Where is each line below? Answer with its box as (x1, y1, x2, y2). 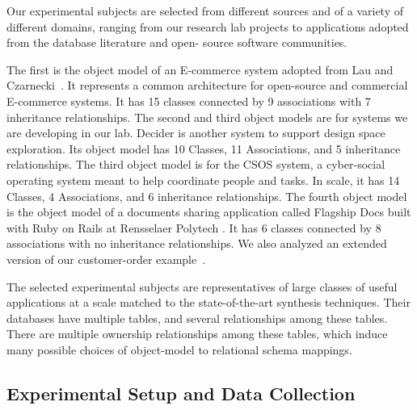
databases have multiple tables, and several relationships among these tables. (6, 309, 388, 326)
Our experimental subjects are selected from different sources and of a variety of (6, 2, 404, 19)
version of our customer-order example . (6, 250, 206, 267)
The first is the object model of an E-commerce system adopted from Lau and (6, 61, 394, 77)
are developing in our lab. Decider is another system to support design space (6, 124, 385, 141)
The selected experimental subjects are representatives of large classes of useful (6, 278, 398, 295)
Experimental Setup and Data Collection (6, 380, 356, 405)
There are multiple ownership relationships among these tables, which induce (6, 325, 388, 342)
